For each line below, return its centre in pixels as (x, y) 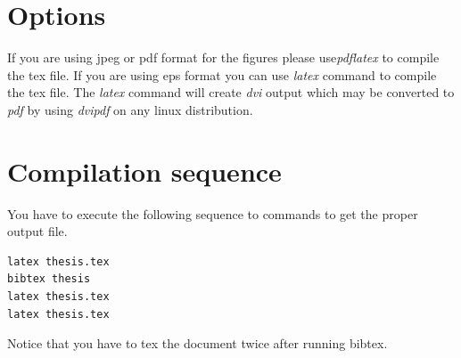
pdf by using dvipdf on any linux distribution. (130, 109)
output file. (37, 231)
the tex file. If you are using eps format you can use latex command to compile (222, 74)
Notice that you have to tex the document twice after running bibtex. (198, 343)
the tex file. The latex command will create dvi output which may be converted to (231, 92)
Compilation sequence (144, 171)
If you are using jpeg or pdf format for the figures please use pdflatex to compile (223, 57)
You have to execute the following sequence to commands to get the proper (213, 213)
